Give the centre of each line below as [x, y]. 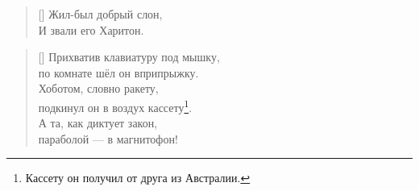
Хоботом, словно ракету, [98, 88]
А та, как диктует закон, [98, 123]
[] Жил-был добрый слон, [100, 14]
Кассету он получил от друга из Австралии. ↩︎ [138, 178]
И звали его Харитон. [91, 29]
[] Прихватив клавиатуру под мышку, [129, 57]
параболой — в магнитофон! [108, 138]
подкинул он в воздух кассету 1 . [115, 106]
